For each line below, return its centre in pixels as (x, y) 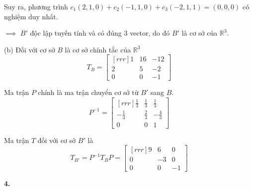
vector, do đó (150, 33)
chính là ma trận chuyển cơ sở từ (88, 92)
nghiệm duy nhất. (31, 16)
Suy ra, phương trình (36, 6)
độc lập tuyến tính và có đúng (76, 33)
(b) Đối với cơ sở (30, 49)
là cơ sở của (200, 33)
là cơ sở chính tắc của (98, 49)
